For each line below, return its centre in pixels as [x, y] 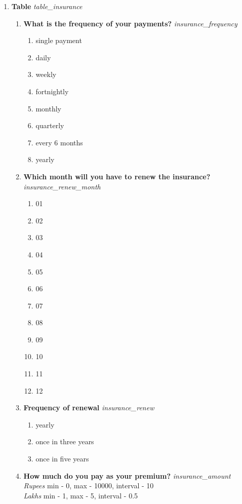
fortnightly [52, 91]
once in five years [62, 459]
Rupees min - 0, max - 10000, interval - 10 [89, 486]
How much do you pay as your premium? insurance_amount [127, 475]
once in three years [65, 441]
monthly [48, 108]
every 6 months [59, 142]
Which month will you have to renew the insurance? [117, 176]
